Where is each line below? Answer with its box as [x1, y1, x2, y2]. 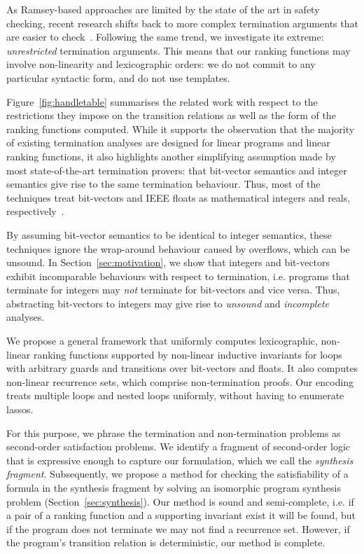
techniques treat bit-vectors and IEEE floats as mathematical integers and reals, [6, 190, 351, 205]
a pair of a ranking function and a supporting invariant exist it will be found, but [6, 508, 356, 522]
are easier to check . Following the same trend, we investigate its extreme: [6, 29, 324, 44]
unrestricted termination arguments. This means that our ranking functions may [6, 43, 351, 57]
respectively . [6, 204, 64, 219]
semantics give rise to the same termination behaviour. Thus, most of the [6, 176, 321, 191]
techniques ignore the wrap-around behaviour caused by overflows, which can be [6, 241, 350, 256]
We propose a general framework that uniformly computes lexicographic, [6, 333, 318, 348]
